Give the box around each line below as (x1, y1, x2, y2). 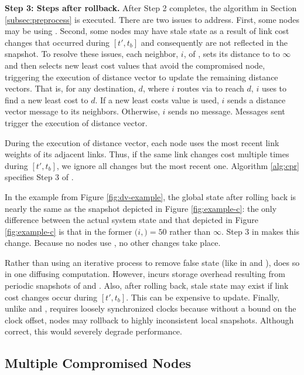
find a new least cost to (5, 93, 88, 106)
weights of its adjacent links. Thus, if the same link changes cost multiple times (5, 148, 289, 160)
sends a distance (227, 93, 286, 106)
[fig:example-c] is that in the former (5, 225, 132, 237)
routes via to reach (177, 82, 244, 94)
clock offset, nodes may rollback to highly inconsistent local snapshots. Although (5, 313, 294, 326)
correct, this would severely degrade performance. (5, 325, 182, 337)
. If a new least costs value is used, (95, 93, 219, 106)
